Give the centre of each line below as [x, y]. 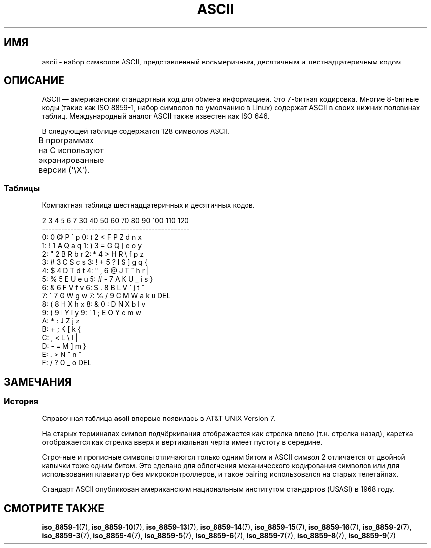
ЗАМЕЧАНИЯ [38, 382]
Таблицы [22, 188]
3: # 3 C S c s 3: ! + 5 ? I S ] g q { [95, 262]
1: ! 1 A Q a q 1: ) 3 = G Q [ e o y [92, 246]
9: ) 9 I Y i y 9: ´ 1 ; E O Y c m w [92, 313]
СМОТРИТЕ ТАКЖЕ [54, 508]
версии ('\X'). [64, 170]
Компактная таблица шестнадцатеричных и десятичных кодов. [148, 205]
